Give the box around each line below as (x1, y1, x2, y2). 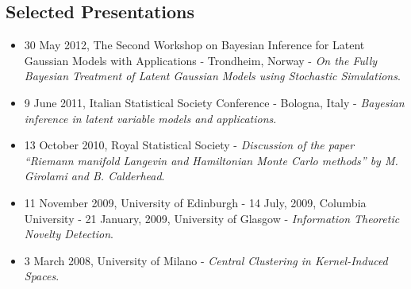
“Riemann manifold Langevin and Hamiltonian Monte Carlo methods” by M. (24, 152, 398, 168)
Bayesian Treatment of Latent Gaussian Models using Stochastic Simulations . (24, 67, 401, 84)
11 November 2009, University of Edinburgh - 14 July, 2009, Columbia (24, 194, 367, 210)
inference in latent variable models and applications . (24, 110, 277, 126)
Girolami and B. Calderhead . (24, 168, 165, 184)
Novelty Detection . (24, 225, 113, 242)
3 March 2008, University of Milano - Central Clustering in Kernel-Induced (24, 252, 388, 268)
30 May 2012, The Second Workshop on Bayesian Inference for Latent (24, 37, 365, 53)
